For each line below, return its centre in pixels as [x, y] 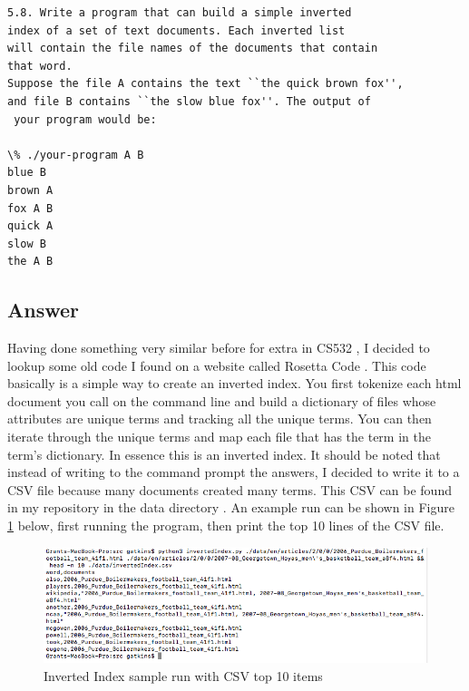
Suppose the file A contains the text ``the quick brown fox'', [205, 84]
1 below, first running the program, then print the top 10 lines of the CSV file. [226, 526]
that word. [40, 66]
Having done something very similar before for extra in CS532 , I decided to [219, 348]
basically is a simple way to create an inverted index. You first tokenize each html [234, 383]
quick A [30, 226]
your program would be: [85, 119]
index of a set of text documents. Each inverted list [176, 30]
